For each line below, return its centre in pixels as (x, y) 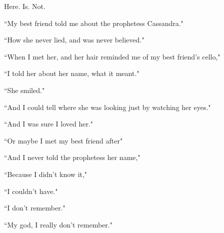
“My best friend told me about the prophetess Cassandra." (94, 23)
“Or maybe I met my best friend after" (63, 140)
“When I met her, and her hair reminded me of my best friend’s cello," (112, 56)
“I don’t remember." (35, 208)
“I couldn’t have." (31, 191)
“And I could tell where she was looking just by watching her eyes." (107, 107)
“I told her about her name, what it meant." (72, 73)
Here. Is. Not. (25, 6)
